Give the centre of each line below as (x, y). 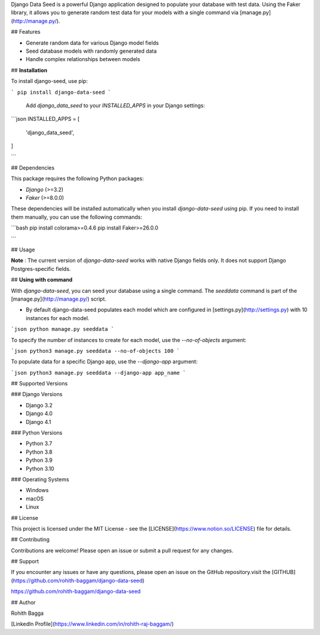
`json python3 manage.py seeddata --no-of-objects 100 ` (95, 351)
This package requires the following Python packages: (78, 178)
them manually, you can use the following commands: (76, 217)
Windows (37, 490)
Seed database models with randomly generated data (91, 51)
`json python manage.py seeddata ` (63, 329)
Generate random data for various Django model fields (92, 43)
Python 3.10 (40, 468)
